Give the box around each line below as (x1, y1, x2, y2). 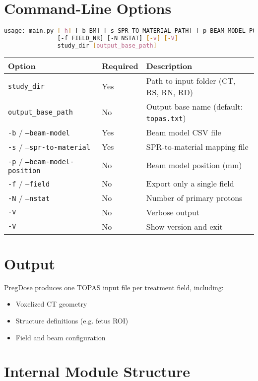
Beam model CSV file (146, 126, 221, 138)
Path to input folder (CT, (146, 74, 236, 86)
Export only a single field (146, 177, 234, 189)
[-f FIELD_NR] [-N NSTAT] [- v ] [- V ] (57, 35, 178, 42)
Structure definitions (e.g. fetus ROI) (15, 316, 129, 326)
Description (146, 60, 193, 71)
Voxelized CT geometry (15, 299, 87, 309)
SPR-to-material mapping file (146, 140, 249, 152)
